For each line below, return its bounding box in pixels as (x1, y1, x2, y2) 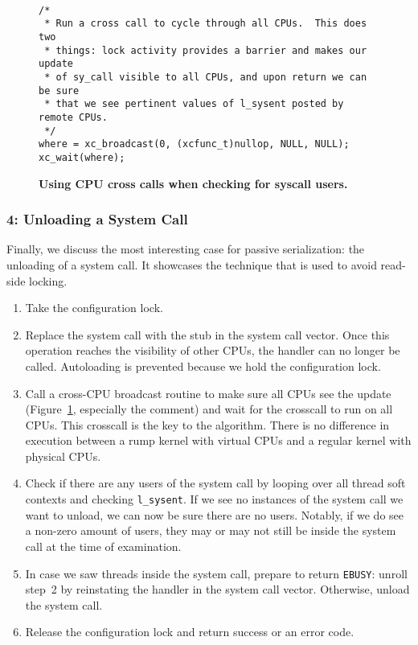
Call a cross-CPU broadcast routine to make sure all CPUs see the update (25, 384, 391, 401)
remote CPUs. (39, 111, 108, 123)
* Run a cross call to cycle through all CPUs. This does (44, 18, 367, 30)
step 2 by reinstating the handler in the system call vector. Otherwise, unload (25, 581, 410, 598)
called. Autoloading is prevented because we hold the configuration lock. (25, 357, 381, 374)
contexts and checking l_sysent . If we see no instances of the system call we (25, 491, 404, 507)
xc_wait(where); (39, 151, 125, 163)
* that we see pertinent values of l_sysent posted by (44, 98, 344, 110)
